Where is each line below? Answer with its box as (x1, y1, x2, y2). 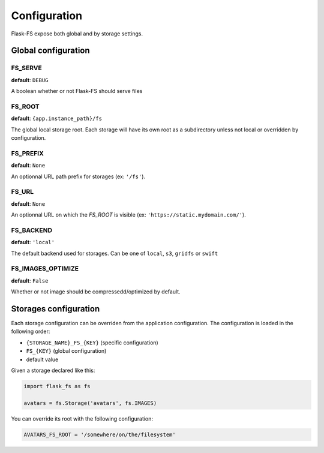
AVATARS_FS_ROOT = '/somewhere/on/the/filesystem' (23, 431, 176, 438)
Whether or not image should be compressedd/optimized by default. (11, 288, 181, 295)
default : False (11, 277, 49, 284)
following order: (11, 328, 50, 335)
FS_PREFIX (11, 149, 44, 157)
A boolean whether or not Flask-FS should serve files (11, 88, 143, 95)
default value (26, 356, 59, 363)
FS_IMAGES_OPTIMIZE (11, 265, 79, 273)
